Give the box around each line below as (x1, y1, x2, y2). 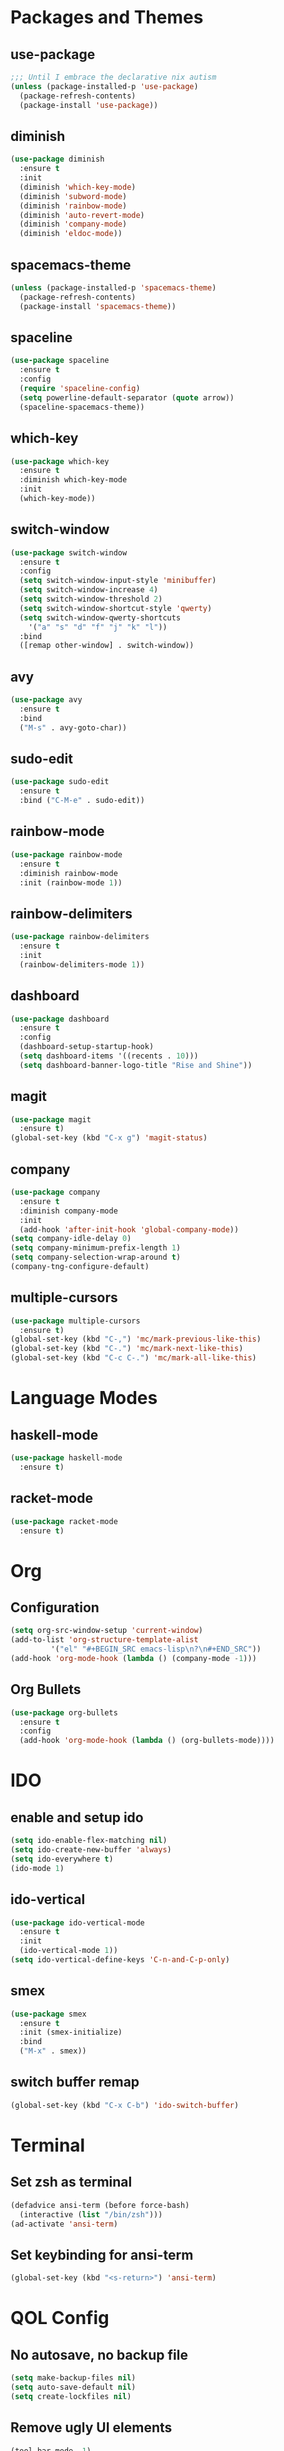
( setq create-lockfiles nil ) (10, 2391, 132, 2401)
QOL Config (10, 2307, 110, 2330)
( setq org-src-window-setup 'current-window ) (10, 1626, 203, 1636)
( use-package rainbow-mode (10, 849, 123, 860)
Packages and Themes (10, 6, 204, 29)
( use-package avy (10, 695, 83, 705)
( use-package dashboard (10, 1014, 110, 1024)
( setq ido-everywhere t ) (10, 1854, 114, 1864)
